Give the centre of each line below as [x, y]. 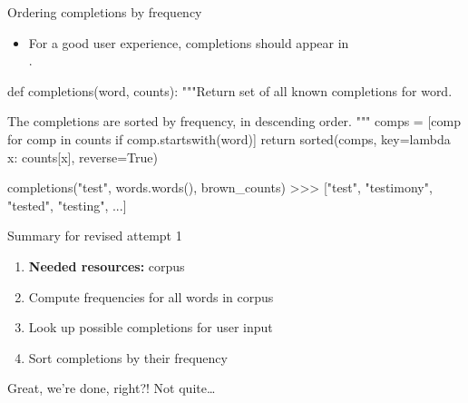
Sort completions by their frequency [128, 357]
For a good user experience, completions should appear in [189, 42]
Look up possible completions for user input [151, 327]
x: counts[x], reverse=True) [83, 157]
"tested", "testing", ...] [67, 205]
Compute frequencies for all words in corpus [151, 296]
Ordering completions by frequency [105, 12]
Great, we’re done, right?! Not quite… [112, 388]
